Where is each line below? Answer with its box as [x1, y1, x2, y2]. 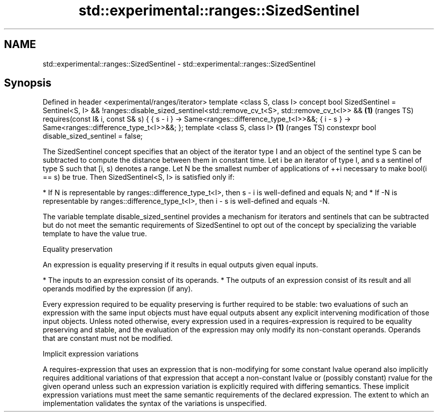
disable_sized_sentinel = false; [42, 132, 143, 141]
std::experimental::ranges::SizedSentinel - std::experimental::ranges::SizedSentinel [42, 59, 315, 68]
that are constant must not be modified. [42, 334, 173, 343]
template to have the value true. [42, 229, 147, 238]
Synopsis [4, 77, 51, 90]
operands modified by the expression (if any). [42, 284, 193, 293]
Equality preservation [42, 245, 113, 254]
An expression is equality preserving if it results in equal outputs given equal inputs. [42, 260, 318, 269]
